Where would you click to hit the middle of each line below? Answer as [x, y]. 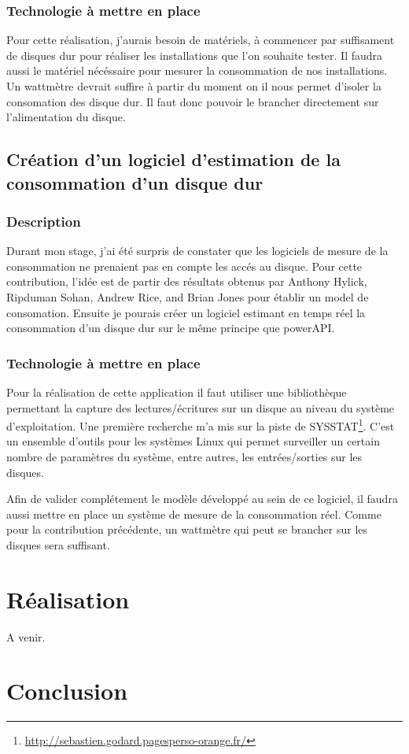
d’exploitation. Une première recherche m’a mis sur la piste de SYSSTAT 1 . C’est [201, 425]
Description [44, 221]
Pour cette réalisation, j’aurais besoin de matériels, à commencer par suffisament [201, 40]
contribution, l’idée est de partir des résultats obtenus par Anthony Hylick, [187, 281]
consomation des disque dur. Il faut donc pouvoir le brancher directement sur [193, 101]
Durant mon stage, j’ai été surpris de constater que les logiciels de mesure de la [197, 251]
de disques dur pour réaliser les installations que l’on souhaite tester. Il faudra [195, 55]
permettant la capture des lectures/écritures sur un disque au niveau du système [201, 407]
